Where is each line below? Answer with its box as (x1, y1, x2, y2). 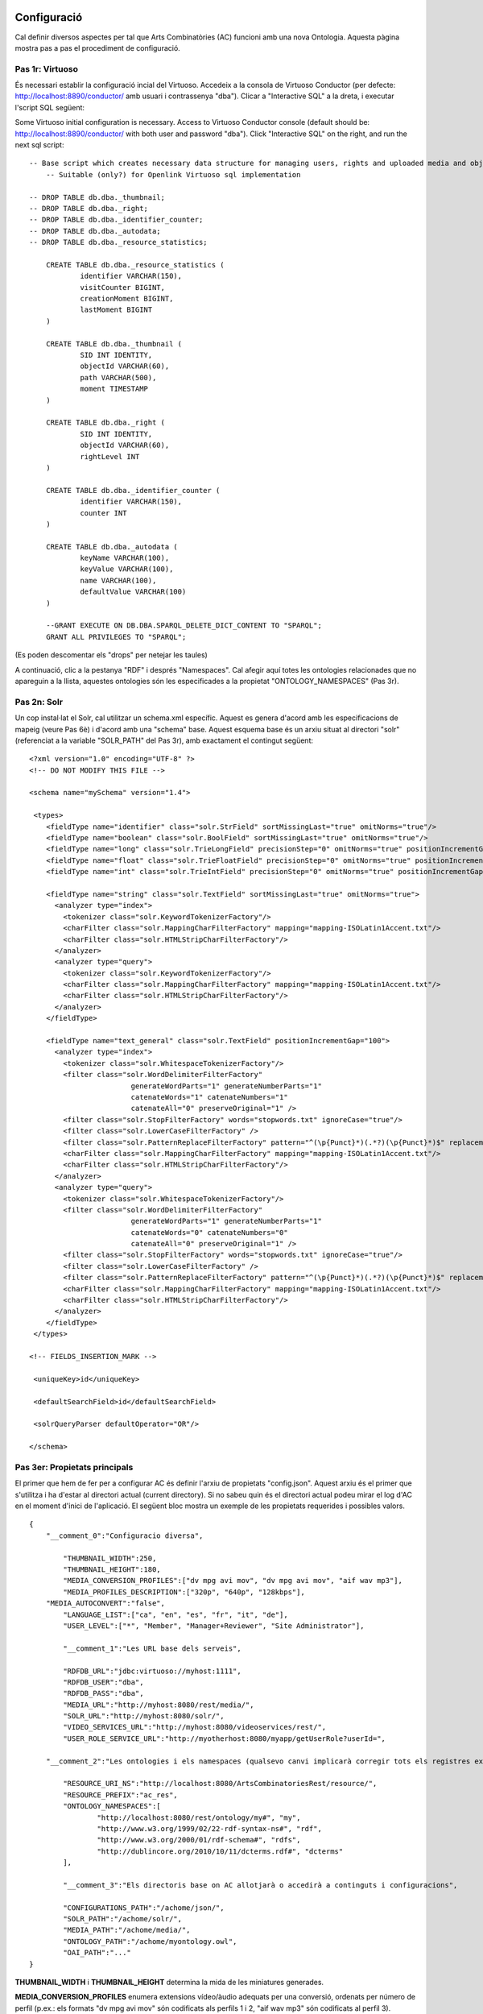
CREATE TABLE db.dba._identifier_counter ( (45, 486, 221, 495)
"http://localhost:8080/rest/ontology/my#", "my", (97, 1813, 301, 1822)
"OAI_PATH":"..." (63, 1948, 132, 1958)
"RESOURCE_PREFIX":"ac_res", (63, 1790, 179, 1800)
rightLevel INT (80, 452, 140, 461)
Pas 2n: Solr (14, 696, 64, 707)
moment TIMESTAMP (80, 384, 149, 394)
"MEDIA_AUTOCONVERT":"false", (45, 1599, 165, 1608)
